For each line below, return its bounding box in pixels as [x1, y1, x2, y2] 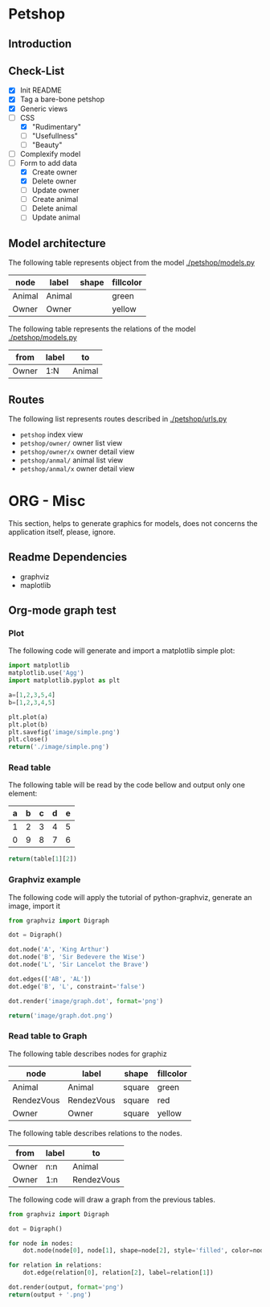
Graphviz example [8, 874, 81, 886]
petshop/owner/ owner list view [19, 438, 123, 447]
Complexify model [19, 149, 81, 158]
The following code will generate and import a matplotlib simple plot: [8, 646, 235, 656]
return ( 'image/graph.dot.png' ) [8, 1011, 113, 1020]
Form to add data [19, 158, 78, 167]
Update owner [31, 186, 80, 195]
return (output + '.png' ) [8, 1290, 92, 1299]
